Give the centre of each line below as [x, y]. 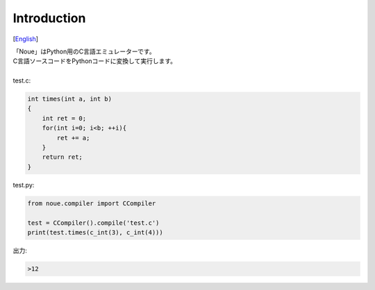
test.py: [24, 185]
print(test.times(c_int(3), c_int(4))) [95, 232]
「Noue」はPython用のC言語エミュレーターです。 [84, 51]
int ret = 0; [64, 118]
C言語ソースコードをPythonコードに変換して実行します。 [95, 61]
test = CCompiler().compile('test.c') [93, 223]
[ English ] [25, 39]
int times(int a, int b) [70, 99]
